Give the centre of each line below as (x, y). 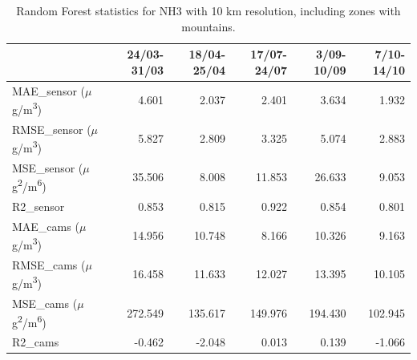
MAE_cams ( (46, 226)
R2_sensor (38, 206)
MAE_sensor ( (49, 90)
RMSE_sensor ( (52, 129)
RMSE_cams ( (49, 264)
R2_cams (36, 342)
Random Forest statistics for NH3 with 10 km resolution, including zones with (208, 10)
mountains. (208, 26)
